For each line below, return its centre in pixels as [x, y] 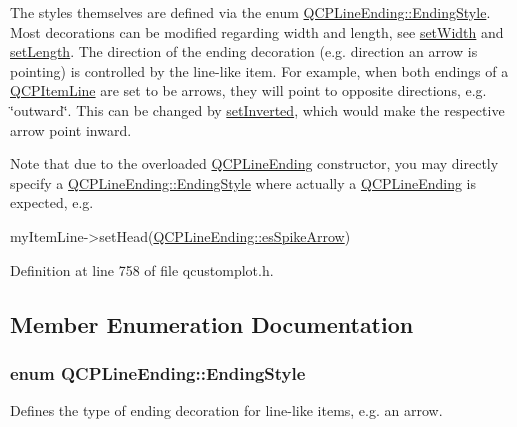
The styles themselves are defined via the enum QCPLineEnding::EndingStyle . [250, 12]
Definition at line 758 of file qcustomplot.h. [142, 269]
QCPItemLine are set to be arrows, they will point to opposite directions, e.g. [248, 90]
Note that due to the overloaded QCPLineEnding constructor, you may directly [254, 163]
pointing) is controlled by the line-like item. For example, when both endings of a [259, 70]
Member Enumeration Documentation [212, 323]
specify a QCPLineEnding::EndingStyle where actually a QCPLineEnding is [243, 182]
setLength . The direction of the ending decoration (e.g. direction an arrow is [244, 51]
